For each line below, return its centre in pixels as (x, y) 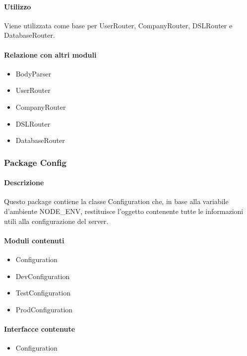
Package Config (35, 162)
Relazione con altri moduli (50, 54)
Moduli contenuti (34, 240)
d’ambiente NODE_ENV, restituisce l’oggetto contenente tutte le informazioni (124, 211)
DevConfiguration (43, 276)
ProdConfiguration (44, 309)
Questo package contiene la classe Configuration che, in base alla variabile (116, 201)
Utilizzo (18, 6)
